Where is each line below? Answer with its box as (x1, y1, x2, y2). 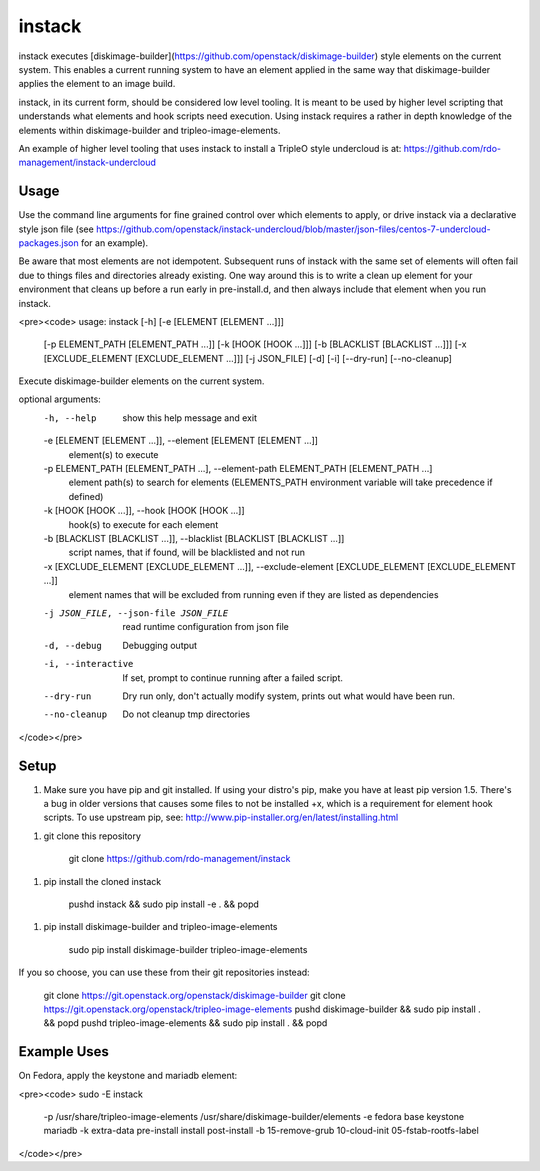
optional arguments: (18, 393, 102, 405)
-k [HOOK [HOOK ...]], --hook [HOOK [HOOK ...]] (43, 505, 245, 517)
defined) (68, 490, 104, 502)
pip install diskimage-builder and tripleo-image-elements (43, 921, 278, 933)
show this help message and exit (122, 411, 257, 424)
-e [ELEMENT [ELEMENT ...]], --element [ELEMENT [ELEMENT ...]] (43, 435, 319, 447)
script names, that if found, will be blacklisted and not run (68, 546, 305, 559)
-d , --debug (43, 640, 102, 651)
